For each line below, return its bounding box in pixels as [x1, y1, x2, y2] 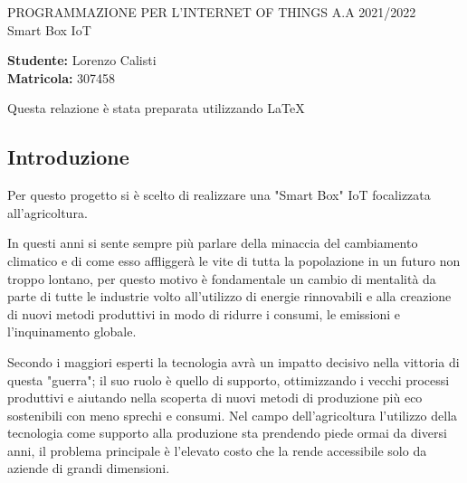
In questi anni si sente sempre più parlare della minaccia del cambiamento [7, 233, 418, 252]
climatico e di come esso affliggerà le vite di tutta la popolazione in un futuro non [7, 251, 461, 270]
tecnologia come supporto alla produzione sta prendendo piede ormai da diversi [7, 423, 447, 442]
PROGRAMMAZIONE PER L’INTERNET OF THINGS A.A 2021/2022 [7, 3, 416, 21]
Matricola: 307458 [7, 68, 116, 87]
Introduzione [7, 143, 129, 171]
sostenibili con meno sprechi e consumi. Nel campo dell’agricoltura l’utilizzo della [7, 405, 458, 424]
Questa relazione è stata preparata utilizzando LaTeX [7, 99, 305, 118]
